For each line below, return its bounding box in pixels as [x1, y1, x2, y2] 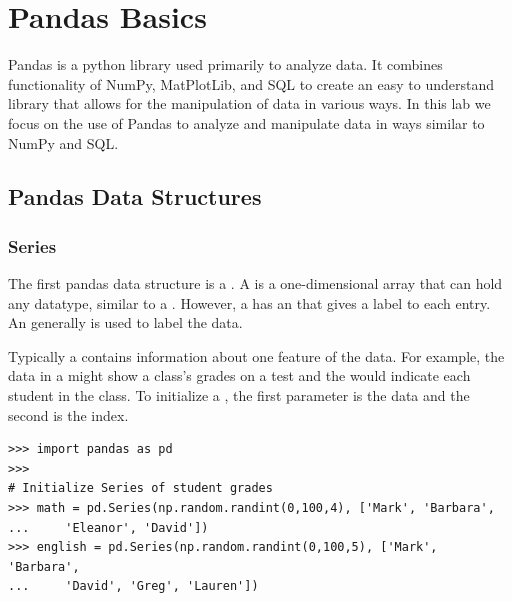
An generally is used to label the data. [8, 312, 243, 333]
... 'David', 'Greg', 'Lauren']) [8, 579, 259, 594]
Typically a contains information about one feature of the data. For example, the [8, 345, 505, 366]
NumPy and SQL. [8, 132, 119, 153]
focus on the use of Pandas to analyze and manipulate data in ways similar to [8, 112, 485, 133]
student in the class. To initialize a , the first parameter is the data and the [8, 385, 470, 406]
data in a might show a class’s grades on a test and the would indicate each [8, 365, 471, 386]
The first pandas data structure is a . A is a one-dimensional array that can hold [8, 273, 503, 294]
